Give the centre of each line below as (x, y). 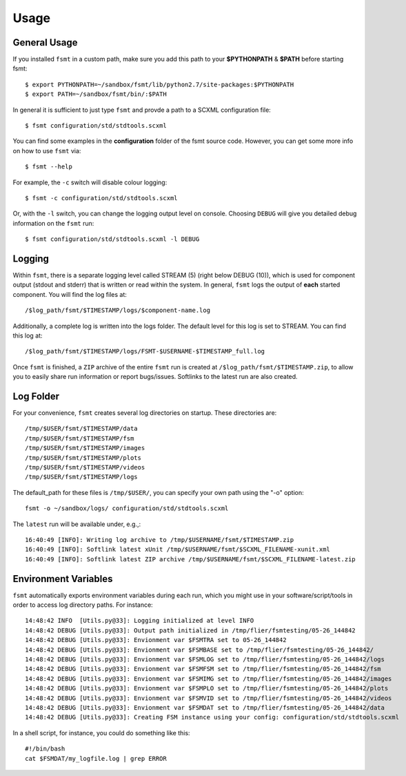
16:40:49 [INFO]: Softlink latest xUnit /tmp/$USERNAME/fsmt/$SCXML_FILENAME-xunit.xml (178, 550)
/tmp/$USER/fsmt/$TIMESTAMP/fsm (80, 438)
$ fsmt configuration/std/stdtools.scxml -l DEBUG (112, 239)
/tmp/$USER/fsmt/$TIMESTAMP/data (81, 429)
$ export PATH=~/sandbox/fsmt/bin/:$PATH (96, 94)
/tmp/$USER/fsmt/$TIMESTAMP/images (85, 448)
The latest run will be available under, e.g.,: (77, 524)
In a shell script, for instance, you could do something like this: (101, 733)
